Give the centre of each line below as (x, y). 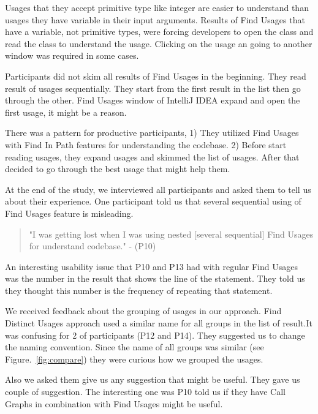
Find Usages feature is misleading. (69, 213)
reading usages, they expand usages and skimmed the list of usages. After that (152, 156)
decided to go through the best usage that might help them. (118, 169)
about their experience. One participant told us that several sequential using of (153, 201)
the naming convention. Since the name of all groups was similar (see (134, 347)
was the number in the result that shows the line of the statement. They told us (155, 278)
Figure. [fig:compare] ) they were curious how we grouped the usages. (134, 359)
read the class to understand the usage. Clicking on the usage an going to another (159, 43)
